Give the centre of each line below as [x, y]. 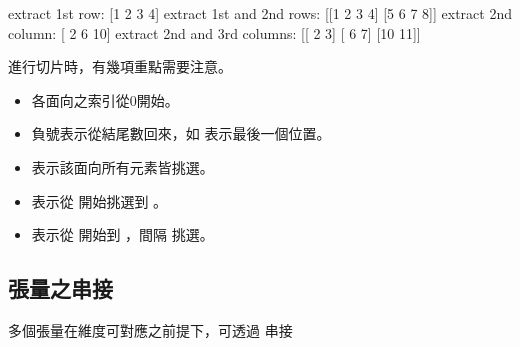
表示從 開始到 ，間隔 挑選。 [122, 234]
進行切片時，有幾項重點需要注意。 [120, 66]
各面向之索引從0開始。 [105, 99]
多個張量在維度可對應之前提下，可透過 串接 [150, 329]
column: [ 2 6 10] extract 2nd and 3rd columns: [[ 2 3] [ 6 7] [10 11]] [214, 32]
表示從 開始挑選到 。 [99, 200]
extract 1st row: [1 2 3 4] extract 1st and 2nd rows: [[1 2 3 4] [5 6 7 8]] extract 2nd [260, 13]
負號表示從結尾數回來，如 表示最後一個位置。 [181, 133]
